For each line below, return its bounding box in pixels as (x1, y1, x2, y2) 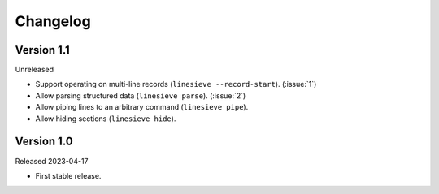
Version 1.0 (15, 135, 73, 149)
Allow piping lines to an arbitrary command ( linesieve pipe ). (35, 102, 249, 112)
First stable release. (35, 170, 102, 180)
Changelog (15, 12, 91, 30)
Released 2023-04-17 (15, 156, 89, 166)
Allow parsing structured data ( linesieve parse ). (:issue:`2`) (35, 90, 246, 101)
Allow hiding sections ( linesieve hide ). (35, 114, 176, 123)
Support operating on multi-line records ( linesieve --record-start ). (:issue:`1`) (35, 80, 317, 89)
